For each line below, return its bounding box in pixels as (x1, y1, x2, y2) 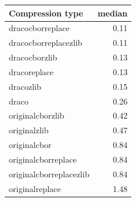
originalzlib (9, 124, 49, 136)
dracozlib (9, 80, 42, 92)
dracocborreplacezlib (9, 36, 83, 49)
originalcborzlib (9, 109, 64, 122)
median (97, 6, 128, 19)
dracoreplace (9, 65, 54, 78)
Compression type (9, 6, 83, 19)
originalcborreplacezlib (9, 167, 90, 180)
